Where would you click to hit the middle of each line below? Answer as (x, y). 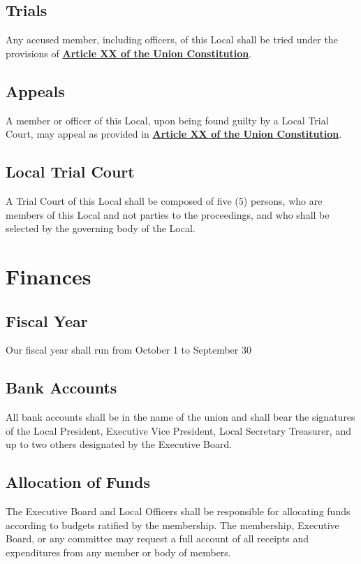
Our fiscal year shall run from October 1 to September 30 (128, 350)
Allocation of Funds (78, 482)
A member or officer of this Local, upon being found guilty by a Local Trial (167, 120)
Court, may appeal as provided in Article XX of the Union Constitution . (174, 134)
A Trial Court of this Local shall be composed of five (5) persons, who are (164, 200)
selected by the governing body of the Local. (101, 228)
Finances (49, 276)
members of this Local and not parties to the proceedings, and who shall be (168, 214)
